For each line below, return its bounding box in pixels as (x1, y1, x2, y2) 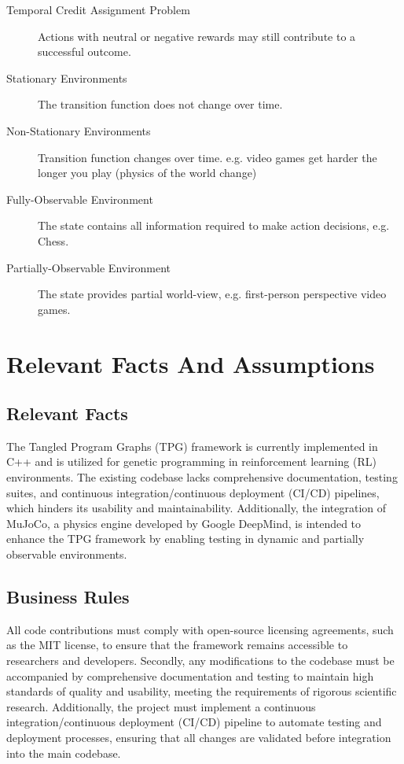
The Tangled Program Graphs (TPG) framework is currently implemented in (6, 437, 378, 454)
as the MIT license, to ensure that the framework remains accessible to (6, 637, 348, 653)
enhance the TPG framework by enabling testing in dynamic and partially (6, 530, 365, 547)
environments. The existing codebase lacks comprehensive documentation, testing (6, 469, 398, 485)
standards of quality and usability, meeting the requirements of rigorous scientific (6, 683, 397, 699)
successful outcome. (38, 43, 131, 60)
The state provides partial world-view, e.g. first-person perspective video (38, 286, 387, 302)
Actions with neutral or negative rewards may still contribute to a (38, 28, 356, 44)
